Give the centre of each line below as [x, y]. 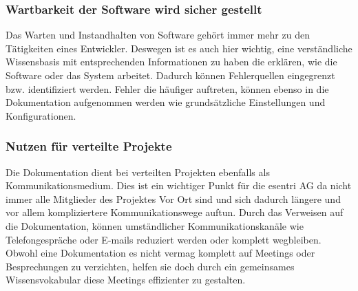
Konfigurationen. [41, 115]
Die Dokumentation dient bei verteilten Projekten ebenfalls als [138, 172]
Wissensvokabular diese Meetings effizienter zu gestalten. [126, 280]
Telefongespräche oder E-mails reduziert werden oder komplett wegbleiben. [164, 239]
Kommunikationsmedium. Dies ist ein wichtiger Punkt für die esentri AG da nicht [179, 185]
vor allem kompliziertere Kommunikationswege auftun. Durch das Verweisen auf [175, 212]
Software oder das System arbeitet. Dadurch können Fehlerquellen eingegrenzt [170, 75]
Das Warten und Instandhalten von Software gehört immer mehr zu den [158, 35]
